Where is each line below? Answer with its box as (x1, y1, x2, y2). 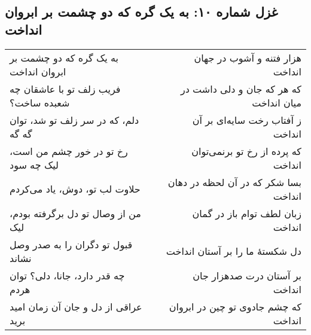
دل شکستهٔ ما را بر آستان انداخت (166, 244, 301, 258)
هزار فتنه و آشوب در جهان (194, 50, 301, 65)
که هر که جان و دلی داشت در (180, 81, 301, 96)
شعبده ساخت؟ (10, 95, 70, 109)
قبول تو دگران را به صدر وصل (10, 237, 133, 251)
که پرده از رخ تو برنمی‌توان (191, 144, 301, 158)
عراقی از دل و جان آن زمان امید (10, 299, 142, 313)
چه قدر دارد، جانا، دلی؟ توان (10, 268, 125, 282)
